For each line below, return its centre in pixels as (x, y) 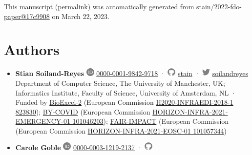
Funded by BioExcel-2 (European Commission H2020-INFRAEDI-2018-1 (124, 102)
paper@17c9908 (27, 16)
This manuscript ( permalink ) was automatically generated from (99, 6)
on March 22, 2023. (81, 16)
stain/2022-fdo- (219, 6)
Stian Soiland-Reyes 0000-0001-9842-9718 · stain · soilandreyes (132, 73)
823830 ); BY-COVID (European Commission (83, 111)
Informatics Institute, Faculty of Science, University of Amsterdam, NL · (126, 92)
